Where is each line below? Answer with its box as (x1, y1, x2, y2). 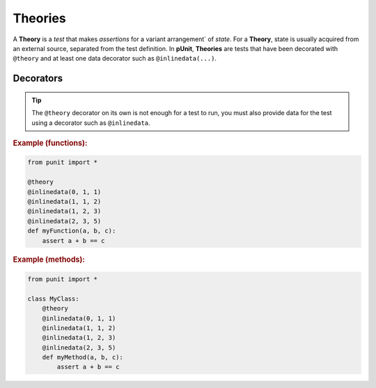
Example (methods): (13, 255, 85, 264)
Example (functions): (13, 138, 88, 148)
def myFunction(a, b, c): (27, 227, 116, 235)
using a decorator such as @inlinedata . (31, 119, 150, 127)
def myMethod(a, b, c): (42, 353, 123, 361)
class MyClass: (27, 294, 79, 303)
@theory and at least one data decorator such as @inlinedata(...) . (13, 54, 217, 63)
